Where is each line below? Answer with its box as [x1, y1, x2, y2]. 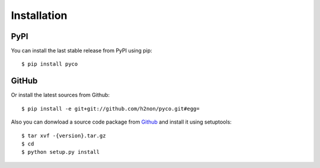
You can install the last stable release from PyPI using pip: [11, 47, 152, 54]
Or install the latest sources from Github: [11, 92, 110, 99]
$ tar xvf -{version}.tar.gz [21, 132, 106, 139]
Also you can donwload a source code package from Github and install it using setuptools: [11, 118, 232, 125]
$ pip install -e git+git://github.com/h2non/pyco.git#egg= [21, 105, 200, 112]
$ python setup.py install [21, 148, 100, 156]
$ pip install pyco [21, 61, 78, 67]
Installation [11, 9, 68, 22]
